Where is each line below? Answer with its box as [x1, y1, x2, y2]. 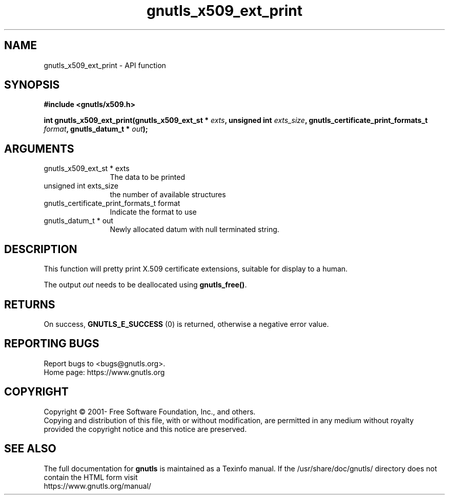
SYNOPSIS [4, 78, 60, 92]
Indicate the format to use [110, 207, 197, 217]
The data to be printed [110, 173, 185, 182]
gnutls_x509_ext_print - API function [44, 60, 166, 70]
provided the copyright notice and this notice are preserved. [44, 424, 247, 433]
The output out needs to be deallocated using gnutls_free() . [44, 280, 247, 289]
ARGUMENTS [4, 142, 74, 155]
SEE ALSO [4, 442, 56, 455]
